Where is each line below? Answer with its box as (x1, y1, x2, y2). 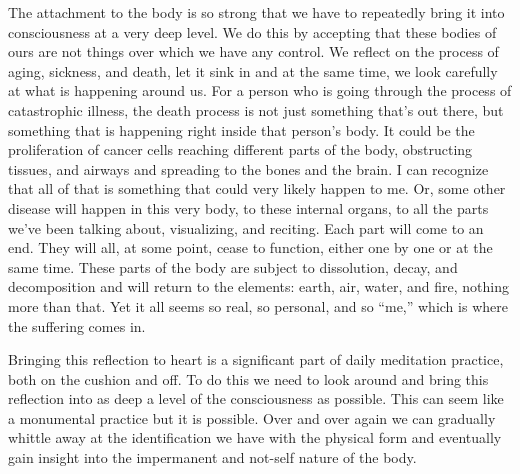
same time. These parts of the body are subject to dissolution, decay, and (8, 256, 458, 277)
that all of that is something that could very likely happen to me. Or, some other (8, 178, 506, 199)
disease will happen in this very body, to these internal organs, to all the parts (8, 197, 489, 218)
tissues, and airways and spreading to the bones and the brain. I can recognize (8, 158, 489, 179)
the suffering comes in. (8, 315, 146, 336)
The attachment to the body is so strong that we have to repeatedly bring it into (8, 2, 505, 22)
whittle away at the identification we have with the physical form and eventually (8, 427, 502, 448)
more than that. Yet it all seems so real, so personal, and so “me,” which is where (8, 295, 508, 316)
